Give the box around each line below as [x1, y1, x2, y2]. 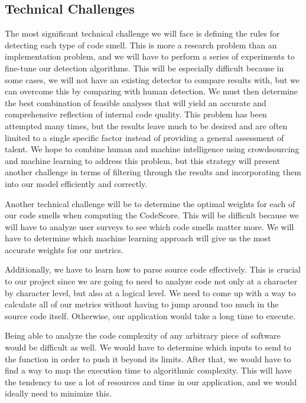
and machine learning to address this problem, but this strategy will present [5, 154, 281, 166]
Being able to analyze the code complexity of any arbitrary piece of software [5, 329, 281, 342]
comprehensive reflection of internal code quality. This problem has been [5, 108, 267, 120]
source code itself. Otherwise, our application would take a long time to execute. [5, 309, 295, 322]
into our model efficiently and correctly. [5, 177, 148, 189]
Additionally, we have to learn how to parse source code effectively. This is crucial [5, 263, 301, 276]
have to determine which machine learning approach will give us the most [5, 232, 271, 244]
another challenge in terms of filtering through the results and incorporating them [5, 166, 301, 178]
